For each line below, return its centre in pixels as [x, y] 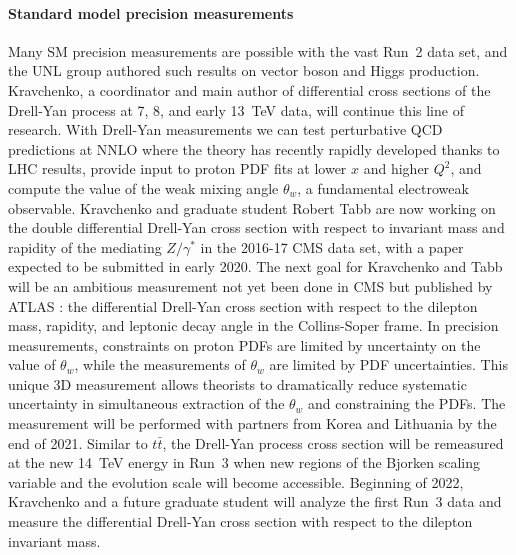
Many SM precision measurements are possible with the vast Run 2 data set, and [258, 50]
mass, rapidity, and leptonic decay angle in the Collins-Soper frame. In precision [253, 325]
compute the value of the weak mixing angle [143, 187]
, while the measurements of [160, 364]
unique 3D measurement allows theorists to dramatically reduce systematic [237, 383]
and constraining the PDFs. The [407, 403]
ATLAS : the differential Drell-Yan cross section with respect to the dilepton [243, 305]
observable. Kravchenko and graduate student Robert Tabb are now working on [252, 207]
